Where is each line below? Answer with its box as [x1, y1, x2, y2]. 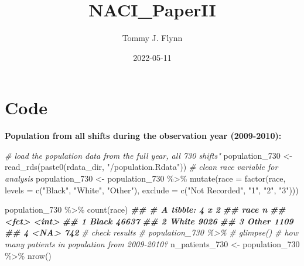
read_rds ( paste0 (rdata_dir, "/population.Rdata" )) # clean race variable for [5, 161, 278, 173]
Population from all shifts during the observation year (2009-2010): [5, 129, 282, 142]
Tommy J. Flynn [122, 32, 183, 44]
